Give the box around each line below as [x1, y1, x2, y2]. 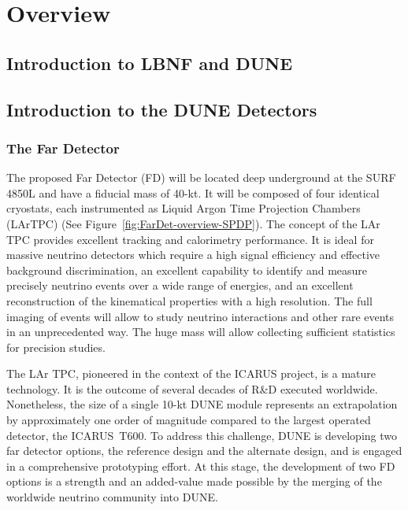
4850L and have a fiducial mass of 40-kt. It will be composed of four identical [6, 184, 380, 201]
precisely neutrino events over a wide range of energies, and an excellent [6, 277, 354, 294]
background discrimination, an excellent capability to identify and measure [6, 261, 368, 278]
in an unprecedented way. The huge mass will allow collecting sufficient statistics [6, 323, 395, 340]
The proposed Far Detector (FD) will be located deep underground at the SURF [6, 169, 396, 186]
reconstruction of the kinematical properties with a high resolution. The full [6, 292, 373, 309]
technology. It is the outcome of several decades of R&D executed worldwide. [6, 380, 378, 397]
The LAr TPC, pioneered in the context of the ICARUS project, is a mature [6, 365, 376, 382]
